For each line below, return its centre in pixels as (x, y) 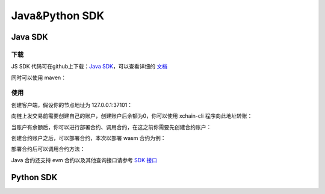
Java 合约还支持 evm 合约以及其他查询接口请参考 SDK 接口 (84, 160)
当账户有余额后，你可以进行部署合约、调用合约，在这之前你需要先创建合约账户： (111, 127)
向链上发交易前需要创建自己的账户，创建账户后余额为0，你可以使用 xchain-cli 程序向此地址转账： (132, 116)
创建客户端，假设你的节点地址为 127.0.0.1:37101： (72, 105)
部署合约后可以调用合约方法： (48, 149)
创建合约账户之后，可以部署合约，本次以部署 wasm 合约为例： (88, 138)
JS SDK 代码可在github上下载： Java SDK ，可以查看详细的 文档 (89, 67)
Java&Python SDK (58, 16)
